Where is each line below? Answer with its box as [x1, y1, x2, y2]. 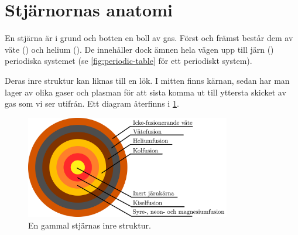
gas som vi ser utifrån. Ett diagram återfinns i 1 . [5, 97, 179, 110]
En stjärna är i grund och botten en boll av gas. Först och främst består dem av [5, 32, 293, 44]
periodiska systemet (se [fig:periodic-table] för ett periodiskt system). [5, 55, 252, 67]
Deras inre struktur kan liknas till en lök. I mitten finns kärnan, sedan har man [5, 74, 290, 86]
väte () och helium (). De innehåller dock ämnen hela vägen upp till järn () [5, 43, 274, 55]
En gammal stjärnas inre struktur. [28, 219, 151, 231]
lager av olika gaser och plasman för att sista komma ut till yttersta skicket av [5, 86, 286, 98]
